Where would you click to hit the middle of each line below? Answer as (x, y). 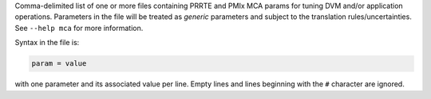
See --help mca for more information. (79, 28)
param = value (59, 64)
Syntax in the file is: (47, 43)
